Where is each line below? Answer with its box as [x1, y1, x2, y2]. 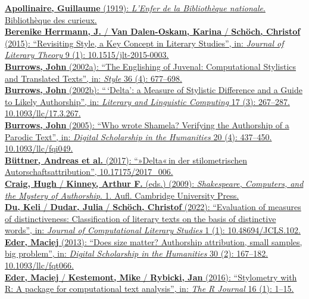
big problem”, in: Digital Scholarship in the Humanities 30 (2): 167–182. [5, 247, 269, 260]
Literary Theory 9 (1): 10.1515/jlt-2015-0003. [5, 48, 169, 61]
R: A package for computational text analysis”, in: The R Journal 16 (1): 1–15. [5, 282, 294, 295]
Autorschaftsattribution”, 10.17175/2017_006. [5, 165, 173, 178]
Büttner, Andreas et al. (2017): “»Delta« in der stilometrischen [5, 153, 248, 166]
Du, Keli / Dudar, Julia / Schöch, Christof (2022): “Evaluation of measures [5, 201, 301, 213]
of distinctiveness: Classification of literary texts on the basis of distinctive [5, 212, 276, 224]
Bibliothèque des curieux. [5, 13, 97, 26]
